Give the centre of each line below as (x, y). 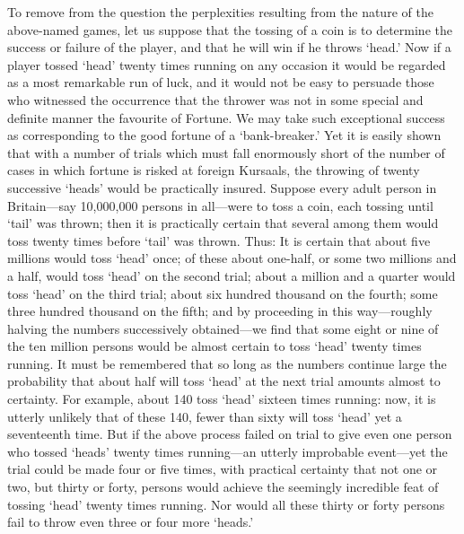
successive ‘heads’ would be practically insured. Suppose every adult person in (222, 187)
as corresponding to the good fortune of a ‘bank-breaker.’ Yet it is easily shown (224, 135)
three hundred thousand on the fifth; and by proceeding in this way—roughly (220, 311)
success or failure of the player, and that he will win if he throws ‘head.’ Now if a (229, 47)
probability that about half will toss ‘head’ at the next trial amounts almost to (224, 381)
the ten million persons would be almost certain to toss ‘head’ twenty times (214, 346)
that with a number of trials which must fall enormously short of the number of (226, 152)
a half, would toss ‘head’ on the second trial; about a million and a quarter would (232, 275)
